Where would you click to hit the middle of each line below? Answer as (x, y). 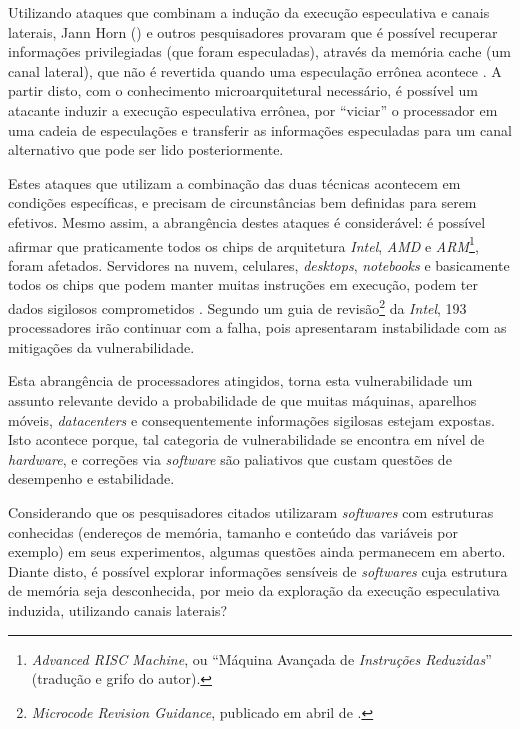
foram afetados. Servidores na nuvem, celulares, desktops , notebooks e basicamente (259, 264)
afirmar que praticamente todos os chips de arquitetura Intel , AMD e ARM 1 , (243, 244)
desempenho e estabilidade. (91, 478)
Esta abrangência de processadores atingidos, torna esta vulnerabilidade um (240, 380)
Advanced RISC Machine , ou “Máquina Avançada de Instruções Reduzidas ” (261, 658)
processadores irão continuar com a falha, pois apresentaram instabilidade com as (257, 327)
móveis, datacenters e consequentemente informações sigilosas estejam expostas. (251, 419)
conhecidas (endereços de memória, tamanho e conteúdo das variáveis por (233, 531)
